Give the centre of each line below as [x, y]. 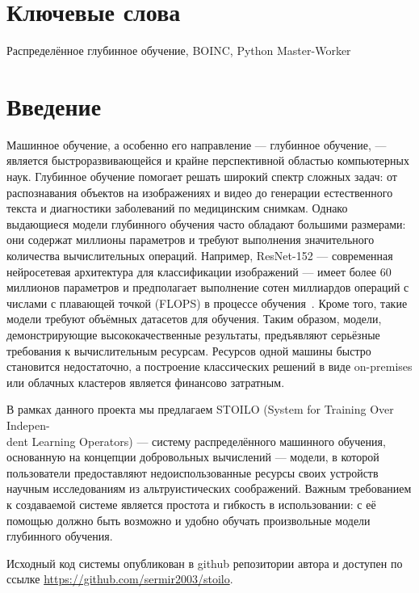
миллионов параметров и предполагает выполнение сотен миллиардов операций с [208, 287]
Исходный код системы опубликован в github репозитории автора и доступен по [205, 563]
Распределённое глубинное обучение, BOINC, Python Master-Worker [179, 50]
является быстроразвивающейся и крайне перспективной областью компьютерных [208, 160]
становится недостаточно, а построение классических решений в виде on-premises [209, 366]
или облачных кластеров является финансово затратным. [146, 382]
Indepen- [28, 425]
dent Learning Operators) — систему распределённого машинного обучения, [196, 441]
